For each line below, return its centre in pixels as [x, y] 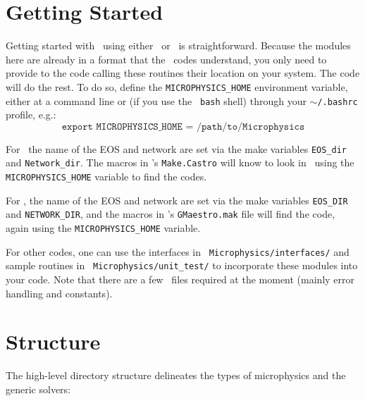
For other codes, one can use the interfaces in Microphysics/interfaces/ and [178, 251]
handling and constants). [59, 293]
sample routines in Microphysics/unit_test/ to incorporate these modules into [182, 265]
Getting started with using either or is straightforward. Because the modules [178, 45]
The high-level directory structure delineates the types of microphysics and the [176, 375]
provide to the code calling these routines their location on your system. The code [183, 73]
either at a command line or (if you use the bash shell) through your [156, 100]
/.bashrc [338, 102]
